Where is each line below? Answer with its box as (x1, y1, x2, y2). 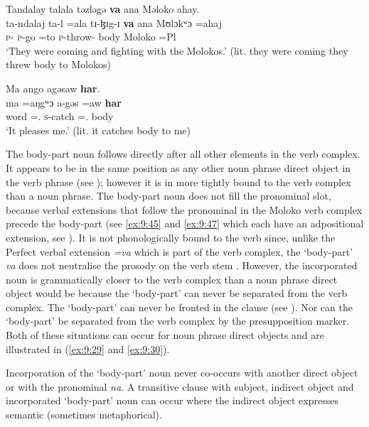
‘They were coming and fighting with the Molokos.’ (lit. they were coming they (6, 43, 348, 58)
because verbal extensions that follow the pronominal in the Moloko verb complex (6, 202, 363, 217)
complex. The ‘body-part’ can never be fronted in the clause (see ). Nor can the (6, 299, 353, 314)
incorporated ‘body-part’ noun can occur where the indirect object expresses (6, 393, 338, 408)
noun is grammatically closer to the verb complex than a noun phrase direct (6, 271, 338, 286)
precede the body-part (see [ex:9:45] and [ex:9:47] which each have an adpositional (6, 216, 364, 231)
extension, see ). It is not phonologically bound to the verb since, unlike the (6, 229, 336, 244)
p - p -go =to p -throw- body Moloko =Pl (6, 29, 176, 44)
